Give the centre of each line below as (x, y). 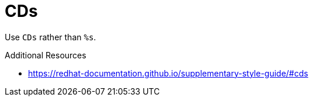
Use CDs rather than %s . (51, 37)
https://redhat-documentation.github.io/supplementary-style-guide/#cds (168, 73)
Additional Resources (46, 55)
